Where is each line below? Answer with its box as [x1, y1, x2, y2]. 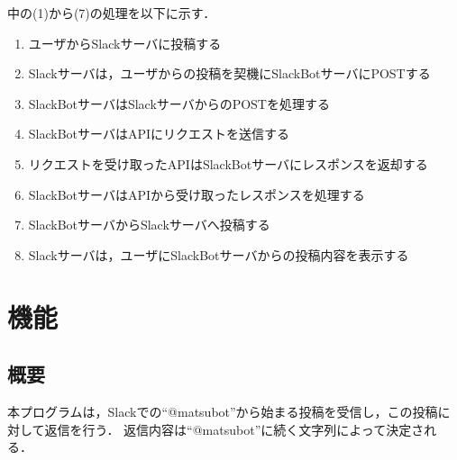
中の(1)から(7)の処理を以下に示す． [7, 4, 216, 22]
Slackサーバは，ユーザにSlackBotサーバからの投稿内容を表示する [28, 245, 409, 264]
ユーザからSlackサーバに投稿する [28, 33, 222, 52]
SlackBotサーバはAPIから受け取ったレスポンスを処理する [28, 185, 365, 203]
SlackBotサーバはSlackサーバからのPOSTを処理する [28, 94, 330, 113]
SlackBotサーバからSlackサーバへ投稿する [28, 215, 270, 234]
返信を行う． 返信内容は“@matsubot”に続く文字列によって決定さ [44, 419, 425, 438]
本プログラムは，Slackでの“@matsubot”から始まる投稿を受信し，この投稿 [7, 401, 438, 420]
